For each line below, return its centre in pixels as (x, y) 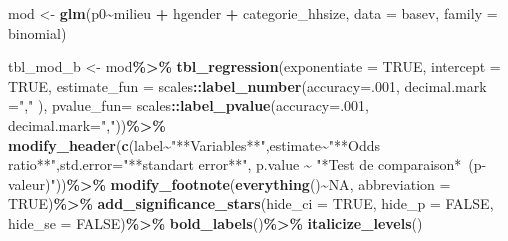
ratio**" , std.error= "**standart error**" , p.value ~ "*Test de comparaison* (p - (247, 164)
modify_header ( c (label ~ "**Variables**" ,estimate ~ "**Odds (194, 144)
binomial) (37, 32)
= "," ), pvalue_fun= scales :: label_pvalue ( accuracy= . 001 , (188, 105)
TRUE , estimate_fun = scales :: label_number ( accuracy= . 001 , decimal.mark (247, 85)
